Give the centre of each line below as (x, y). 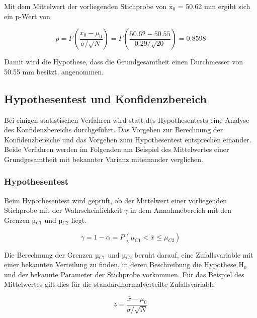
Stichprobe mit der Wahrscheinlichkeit (63, 210)
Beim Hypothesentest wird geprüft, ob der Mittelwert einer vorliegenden (116, 200)
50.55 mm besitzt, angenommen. (54, 71)
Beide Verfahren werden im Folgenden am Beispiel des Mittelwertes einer (117, 149)
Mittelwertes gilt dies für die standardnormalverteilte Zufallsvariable (109, 284)
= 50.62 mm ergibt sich (214, 6)
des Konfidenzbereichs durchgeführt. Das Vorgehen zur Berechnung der (114, 130)
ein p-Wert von (27, 16)
